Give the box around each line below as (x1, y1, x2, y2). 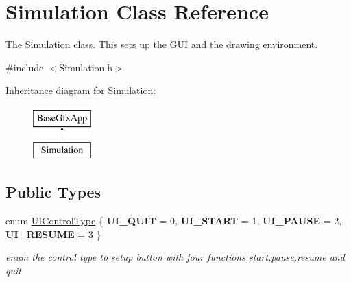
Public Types (5, 181, 101, 202)
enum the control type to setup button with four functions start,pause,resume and (5, 250, 345, 264)
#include (5, 60, 44, 74)
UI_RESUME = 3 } (5, 226, 101, 241)
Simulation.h (59, 60, 112, 74)
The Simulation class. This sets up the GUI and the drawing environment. (5, 37, 318, 51)
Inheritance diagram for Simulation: (5, 83, 156, 97)
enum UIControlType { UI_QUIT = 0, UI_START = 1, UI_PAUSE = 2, (5, 213, 342, 228)
